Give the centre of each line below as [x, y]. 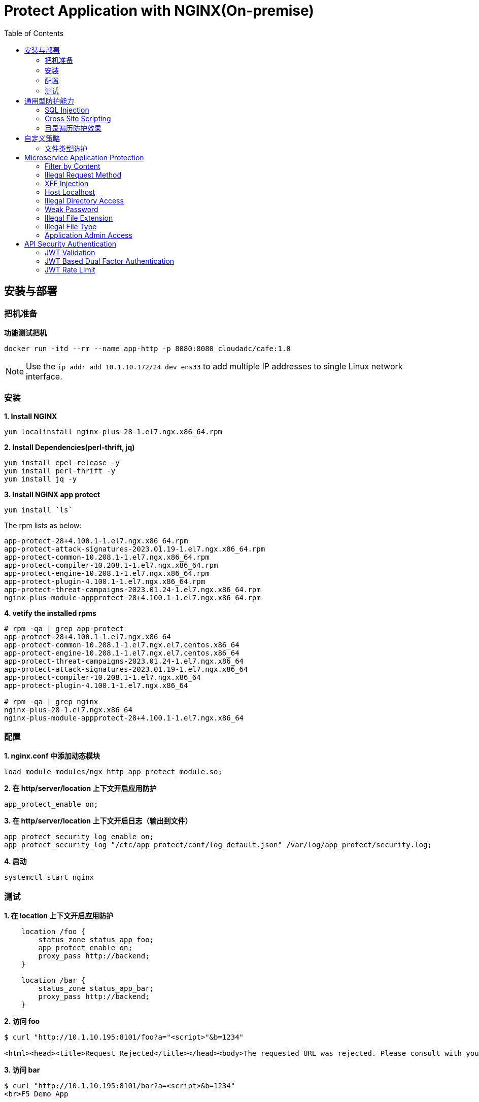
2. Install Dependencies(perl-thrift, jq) [70, 447]
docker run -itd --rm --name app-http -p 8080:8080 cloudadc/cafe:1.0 [147, 348]
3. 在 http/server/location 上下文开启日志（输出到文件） [98, 821]
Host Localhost [70, 192]
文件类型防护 [66, 148]
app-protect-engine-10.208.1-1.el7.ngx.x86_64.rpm [107, 573]
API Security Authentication [71, 244]
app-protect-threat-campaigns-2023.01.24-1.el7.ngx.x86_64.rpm [132, 589]
